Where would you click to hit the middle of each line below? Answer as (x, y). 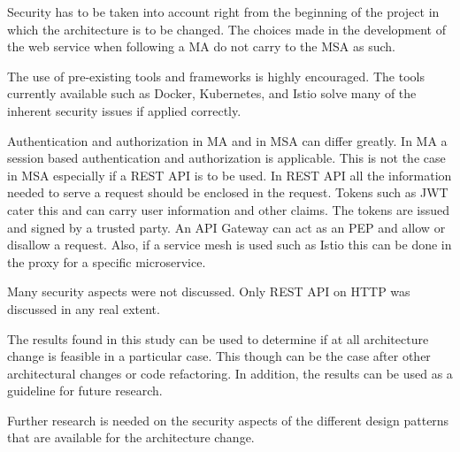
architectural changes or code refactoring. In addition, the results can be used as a (230, 373)
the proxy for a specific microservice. (107, 261)
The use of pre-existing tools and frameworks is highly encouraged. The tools (216, 76)
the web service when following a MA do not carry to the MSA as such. (201, 46)
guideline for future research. (85, 391)
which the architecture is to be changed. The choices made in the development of (227, 29)
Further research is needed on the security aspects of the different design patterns (228, 420)
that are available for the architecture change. (131, 437)
